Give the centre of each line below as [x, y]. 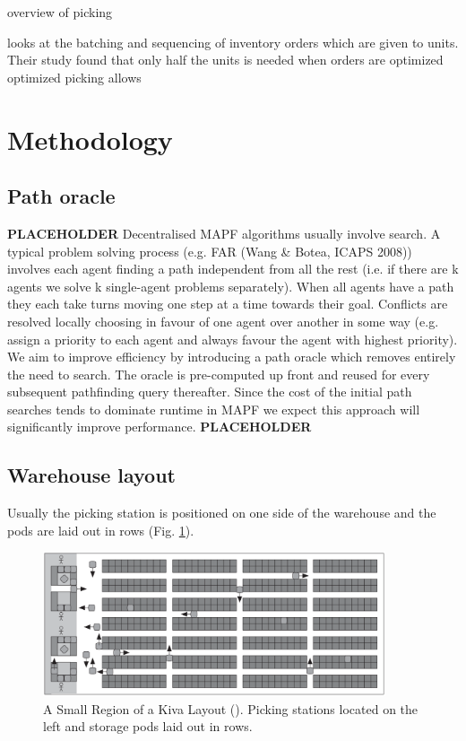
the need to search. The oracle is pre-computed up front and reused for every [219, 374]
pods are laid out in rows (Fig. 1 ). [101, 530]
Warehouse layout [91, 475]
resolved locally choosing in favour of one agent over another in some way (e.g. [223, 321]
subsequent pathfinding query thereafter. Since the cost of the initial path [210, 392]
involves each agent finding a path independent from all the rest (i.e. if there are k [233, 269]
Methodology [90, 139]
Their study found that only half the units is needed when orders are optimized [225, 60]
